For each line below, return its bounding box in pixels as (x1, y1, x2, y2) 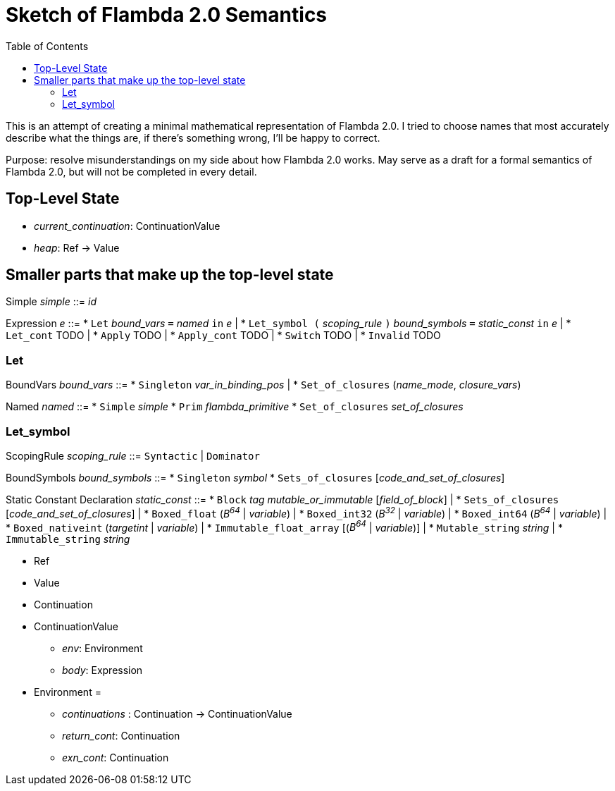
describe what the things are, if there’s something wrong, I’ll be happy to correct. (6, 131, 380, 144)
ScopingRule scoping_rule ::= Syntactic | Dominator (6, 449, 260, 462)
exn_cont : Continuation (62, 752, 169, 764)
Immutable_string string (6, 533, 130, 546)
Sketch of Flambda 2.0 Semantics (6, 3, 328, 27)
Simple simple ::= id (6, 295, 97, 308)
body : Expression (62, 664, 143, 677)
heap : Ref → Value (34, 241, 120, 254)
